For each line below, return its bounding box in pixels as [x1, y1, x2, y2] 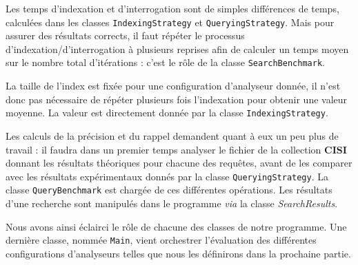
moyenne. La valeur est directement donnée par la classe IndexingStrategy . [6, 105, 328, 120]
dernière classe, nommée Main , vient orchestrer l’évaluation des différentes [6, 233, 317, 247]
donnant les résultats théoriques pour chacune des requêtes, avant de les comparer [6, 156, 352, 170]
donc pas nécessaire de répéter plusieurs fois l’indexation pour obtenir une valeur [6, 92, 348, 106]
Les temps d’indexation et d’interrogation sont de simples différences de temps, [6, 1, 339, 15]
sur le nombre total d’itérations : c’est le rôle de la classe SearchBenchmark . [6, 55, 325, 70]
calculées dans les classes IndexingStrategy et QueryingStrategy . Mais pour [6, 14, 335, 29]
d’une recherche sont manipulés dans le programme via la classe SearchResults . [6, 196, 338, 211]
